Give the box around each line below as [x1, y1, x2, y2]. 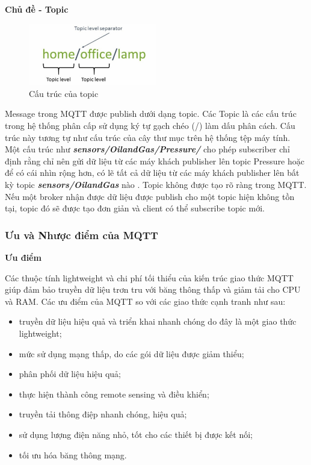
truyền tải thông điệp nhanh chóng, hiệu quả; [19, 408, 187, 420]
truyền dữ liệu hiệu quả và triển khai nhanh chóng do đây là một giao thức [19, 315, 297, 328]
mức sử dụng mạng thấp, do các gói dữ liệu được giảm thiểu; [19, 347, 244, 360]
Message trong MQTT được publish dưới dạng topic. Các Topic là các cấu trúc [5, 107, 297, 120]
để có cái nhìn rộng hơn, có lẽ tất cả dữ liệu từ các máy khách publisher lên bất [5, 166, 300, 179]
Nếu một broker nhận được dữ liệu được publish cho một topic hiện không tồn [5, 190, 295, 202]
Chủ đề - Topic [5, 3, 69, 15]
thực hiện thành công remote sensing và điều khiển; [19, 387, 209, 400]
